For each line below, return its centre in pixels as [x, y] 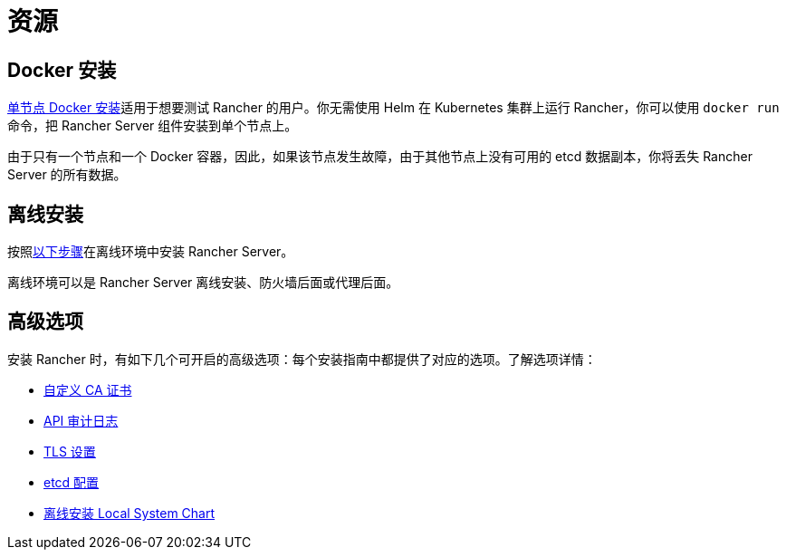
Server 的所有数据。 [67, 175]
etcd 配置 [72, 482]
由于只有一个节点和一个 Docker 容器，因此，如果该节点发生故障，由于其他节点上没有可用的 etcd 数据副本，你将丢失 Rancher [380, 157]
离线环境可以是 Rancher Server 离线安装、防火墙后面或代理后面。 [203, 283]
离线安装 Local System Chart [129, 513]
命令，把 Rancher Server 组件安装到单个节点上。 [153, 126]
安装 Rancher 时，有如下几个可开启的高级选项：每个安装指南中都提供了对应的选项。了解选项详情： [302, 359]
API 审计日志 [81, 420]
